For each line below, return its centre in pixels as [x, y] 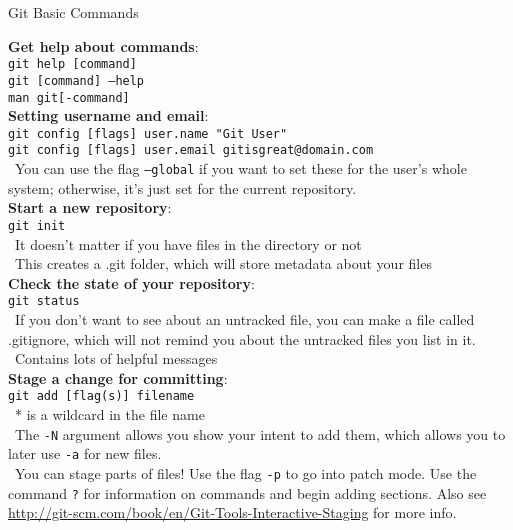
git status [44, 301]
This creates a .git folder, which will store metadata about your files [223, 263]
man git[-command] [69, 97]
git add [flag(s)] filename [101, 396]
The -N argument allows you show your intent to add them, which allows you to [260, 433]
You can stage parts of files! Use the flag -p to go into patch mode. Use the [245, 472]
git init [37, 225]
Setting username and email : [108, 115]
